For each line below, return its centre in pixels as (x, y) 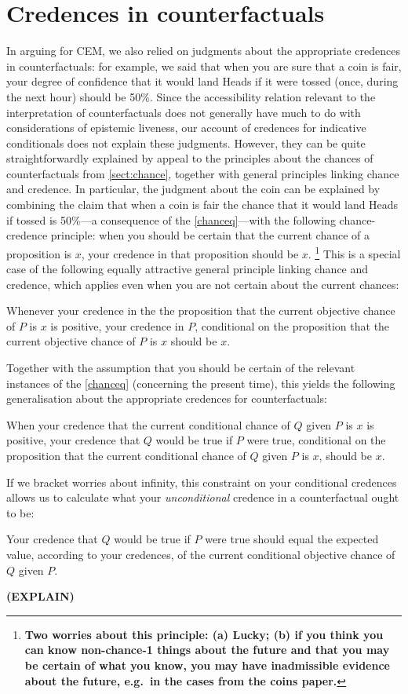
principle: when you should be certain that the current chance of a (210, 235)
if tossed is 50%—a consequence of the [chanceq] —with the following (171, 219)
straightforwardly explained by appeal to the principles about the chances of (190, 158)
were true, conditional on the (316, 440)
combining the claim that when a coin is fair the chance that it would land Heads (202, 205)
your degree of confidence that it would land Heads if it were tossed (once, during (202, 81)
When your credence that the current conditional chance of (148, 424)
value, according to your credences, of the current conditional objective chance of (201, 554)
